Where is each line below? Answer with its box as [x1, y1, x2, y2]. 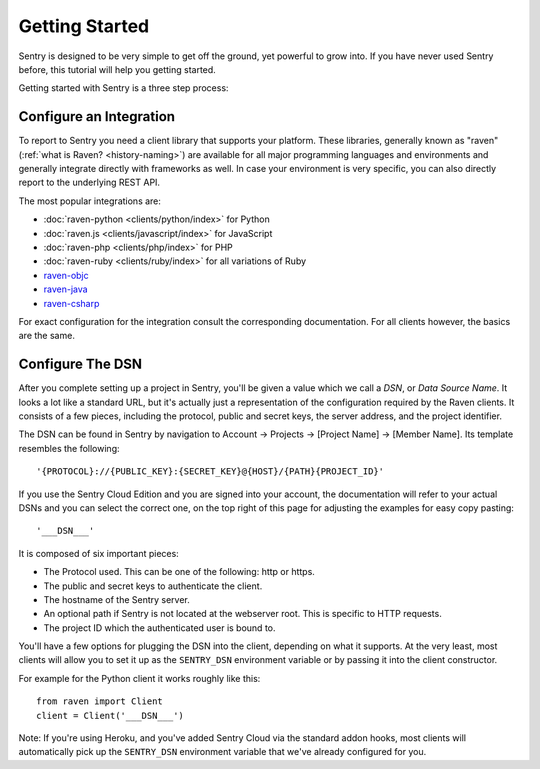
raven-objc [43, 269, 89, 281]
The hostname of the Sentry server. [43, 593, 190, 605]
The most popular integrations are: [18, 195, 162, 207]
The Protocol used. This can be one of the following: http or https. [43, 566, 315, 578]
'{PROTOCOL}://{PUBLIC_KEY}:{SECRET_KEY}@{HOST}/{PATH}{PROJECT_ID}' [36, 466, 385, 477]
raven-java [43, 283, 89, 295]
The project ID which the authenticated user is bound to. [43, 621, 276, 634]
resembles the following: [18, 442, 120, 454]
